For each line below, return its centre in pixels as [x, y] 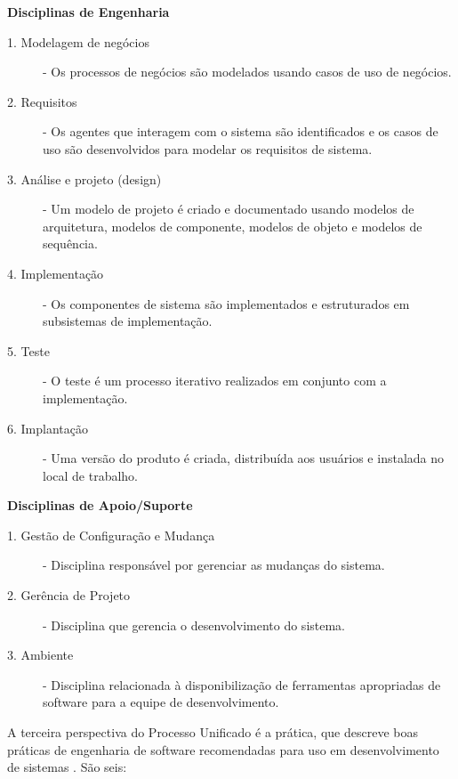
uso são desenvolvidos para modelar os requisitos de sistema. [208, 148]
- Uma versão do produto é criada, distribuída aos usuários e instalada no [244, 458]
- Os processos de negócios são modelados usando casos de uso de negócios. [247, 72]
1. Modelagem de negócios [78, 41]
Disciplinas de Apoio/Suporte [100, 505]
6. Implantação [48, 428]
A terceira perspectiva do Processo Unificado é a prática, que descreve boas [213, 732]
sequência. [70, 243]
